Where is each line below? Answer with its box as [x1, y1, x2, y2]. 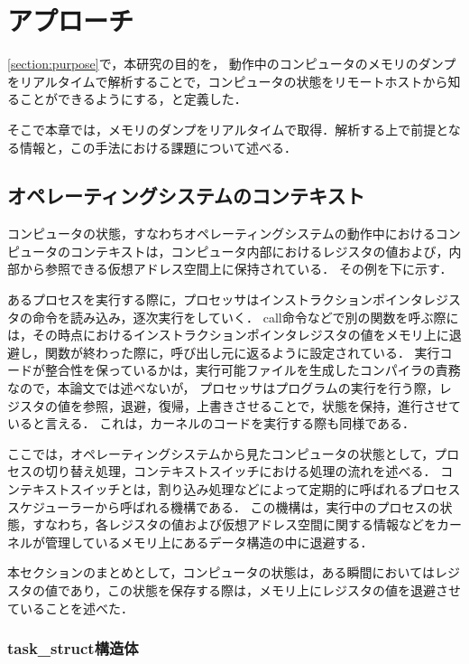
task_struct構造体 [7, 637, 139, 659]
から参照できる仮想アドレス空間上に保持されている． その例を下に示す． [19, 259, 453, 278]
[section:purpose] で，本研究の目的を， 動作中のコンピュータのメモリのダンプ [7, 54, 456, 73]
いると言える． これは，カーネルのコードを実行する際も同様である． [7, 414, 416, 433]
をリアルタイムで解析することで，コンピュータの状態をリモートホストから [7, 71, 448, 90]
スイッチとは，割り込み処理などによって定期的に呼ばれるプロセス [69, 480, 461, 499]
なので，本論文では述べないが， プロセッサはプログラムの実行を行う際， [7, 379, 439, 397]
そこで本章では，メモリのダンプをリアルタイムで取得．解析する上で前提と [7, 119, 448, 138]
